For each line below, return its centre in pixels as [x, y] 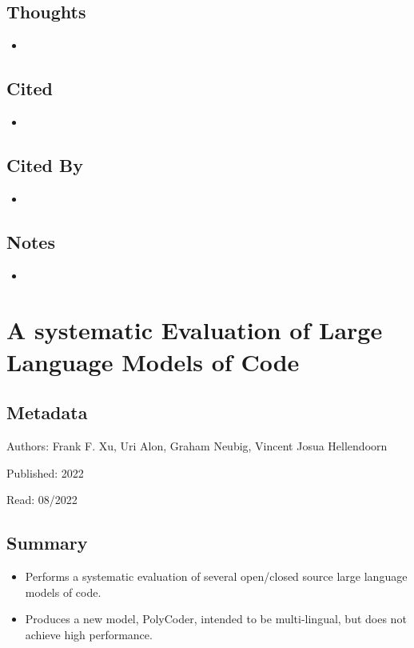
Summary [47, 543]
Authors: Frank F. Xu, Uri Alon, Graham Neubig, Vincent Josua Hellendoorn [197, 445]
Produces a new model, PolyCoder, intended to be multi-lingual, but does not [216, 619]
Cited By [45, 164]
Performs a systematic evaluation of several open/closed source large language [216, 576]
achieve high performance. [89, 634]
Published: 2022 [45, 472]
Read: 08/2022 [42, 500]
